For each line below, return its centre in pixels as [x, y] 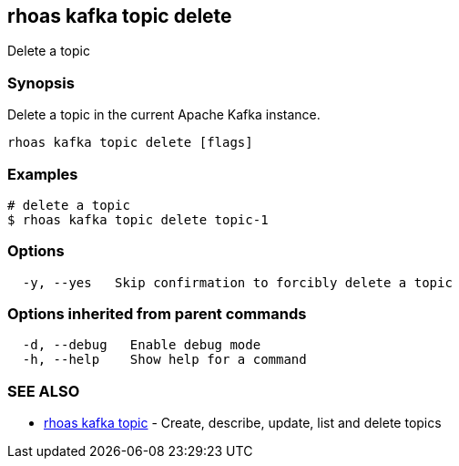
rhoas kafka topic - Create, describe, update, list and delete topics [243, 423]
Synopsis [41, 83]
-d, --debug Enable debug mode [142, 345]
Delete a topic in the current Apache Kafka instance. [164, 115]
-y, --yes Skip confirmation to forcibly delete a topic [237, 282]
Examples [43, 174]
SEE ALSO [44, 391]
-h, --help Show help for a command [164, 360]
